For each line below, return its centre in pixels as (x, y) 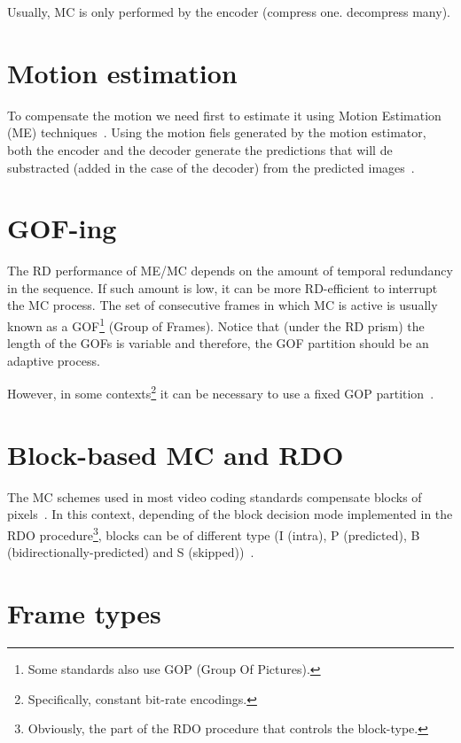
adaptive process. (54, 360)
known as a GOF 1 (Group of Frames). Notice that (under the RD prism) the (216, 325)
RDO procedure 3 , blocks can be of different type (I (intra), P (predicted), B (214, 534)
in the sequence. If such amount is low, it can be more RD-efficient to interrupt (223, 287)
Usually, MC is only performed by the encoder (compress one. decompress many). (229, 12)
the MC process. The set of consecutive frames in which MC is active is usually (223, 305)
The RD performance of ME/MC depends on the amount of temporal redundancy (230, 271)
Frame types (84, 613)
